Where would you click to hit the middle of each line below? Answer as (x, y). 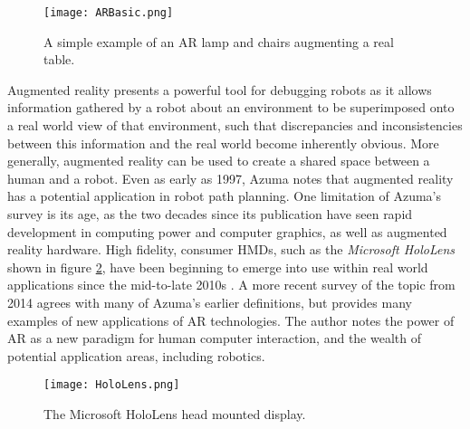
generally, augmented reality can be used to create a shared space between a (219, 161)
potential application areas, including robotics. (136, 355)
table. (59, 59)
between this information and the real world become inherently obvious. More (223, 143)
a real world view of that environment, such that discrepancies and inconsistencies (235, 125)
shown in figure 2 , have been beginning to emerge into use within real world (218, 267)
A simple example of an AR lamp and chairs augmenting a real (219, 41)
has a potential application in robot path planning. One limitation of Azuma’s (224, 196)
